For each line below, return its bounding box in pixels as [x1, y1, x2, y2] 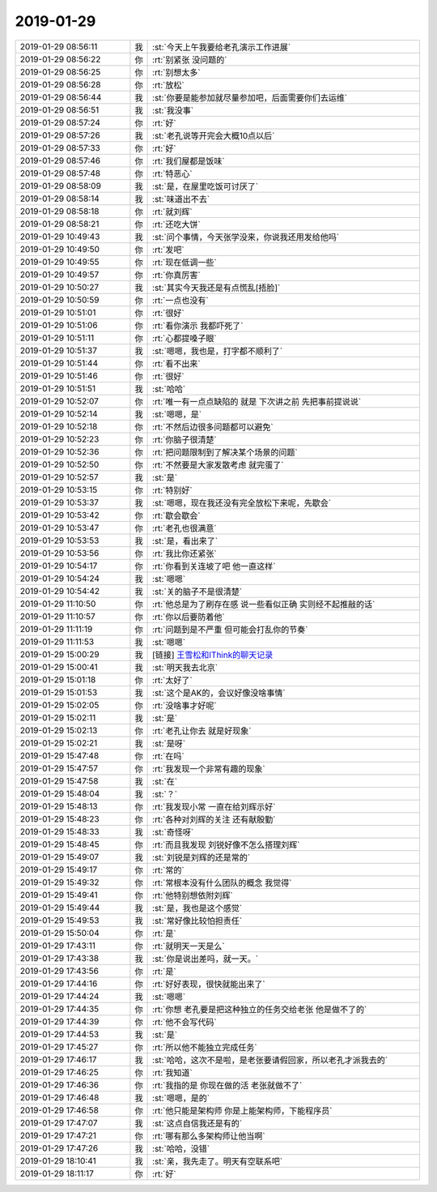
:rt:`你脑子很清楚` [152, 434, 218, 445]
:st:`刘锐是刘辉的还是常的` [152, 852, 251, 863]
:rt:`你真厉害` [152, 269, 202, 280]
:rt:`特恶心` [152, 168, 193, 179]
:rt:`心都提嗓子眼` [152, 332, 218, 344]
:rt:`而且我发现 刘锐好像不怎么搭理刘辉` [152, 839, 300, 850]
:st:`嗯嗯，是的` [152, 1092, 210, 1104]
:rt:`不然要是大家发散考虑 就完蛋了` [152, 459, 284, 470]
